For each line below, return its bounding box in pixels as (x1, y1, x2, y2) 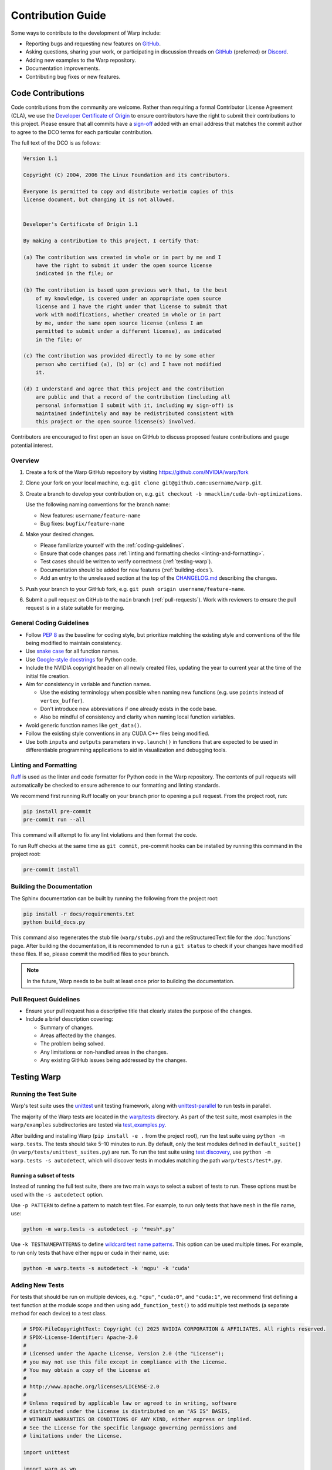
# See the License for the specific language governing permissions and (23, 1424, 237, 1431)
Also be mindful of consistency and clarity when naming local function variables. (40, 713, 235, 720)
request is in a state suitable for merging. (25, 604, 125, 612)
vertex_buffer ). (40, 697, 84, 704)
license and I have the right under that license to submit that (35, 303, 228, 310)
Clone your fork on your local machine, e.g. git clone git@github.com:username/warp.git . (25, 479, 263, 486)
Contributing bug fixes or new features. (25, 73, 121, 80)
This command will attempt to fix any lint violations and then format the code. (11, 831, 198, 838)
